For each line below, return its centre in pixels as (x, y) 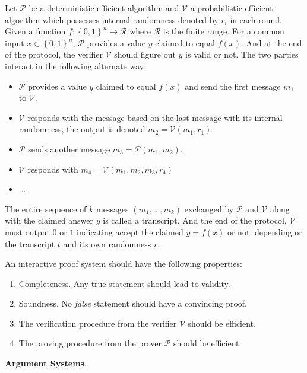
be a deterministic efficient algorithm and (104, 8)
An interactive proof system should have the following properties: (124, 264)
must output (27, 232)
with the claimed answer (49, 220)
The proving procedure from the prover (90, 343)
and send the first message (233, 86)
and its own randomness (107, 243)
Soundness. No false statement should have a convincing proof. (133, 303)
